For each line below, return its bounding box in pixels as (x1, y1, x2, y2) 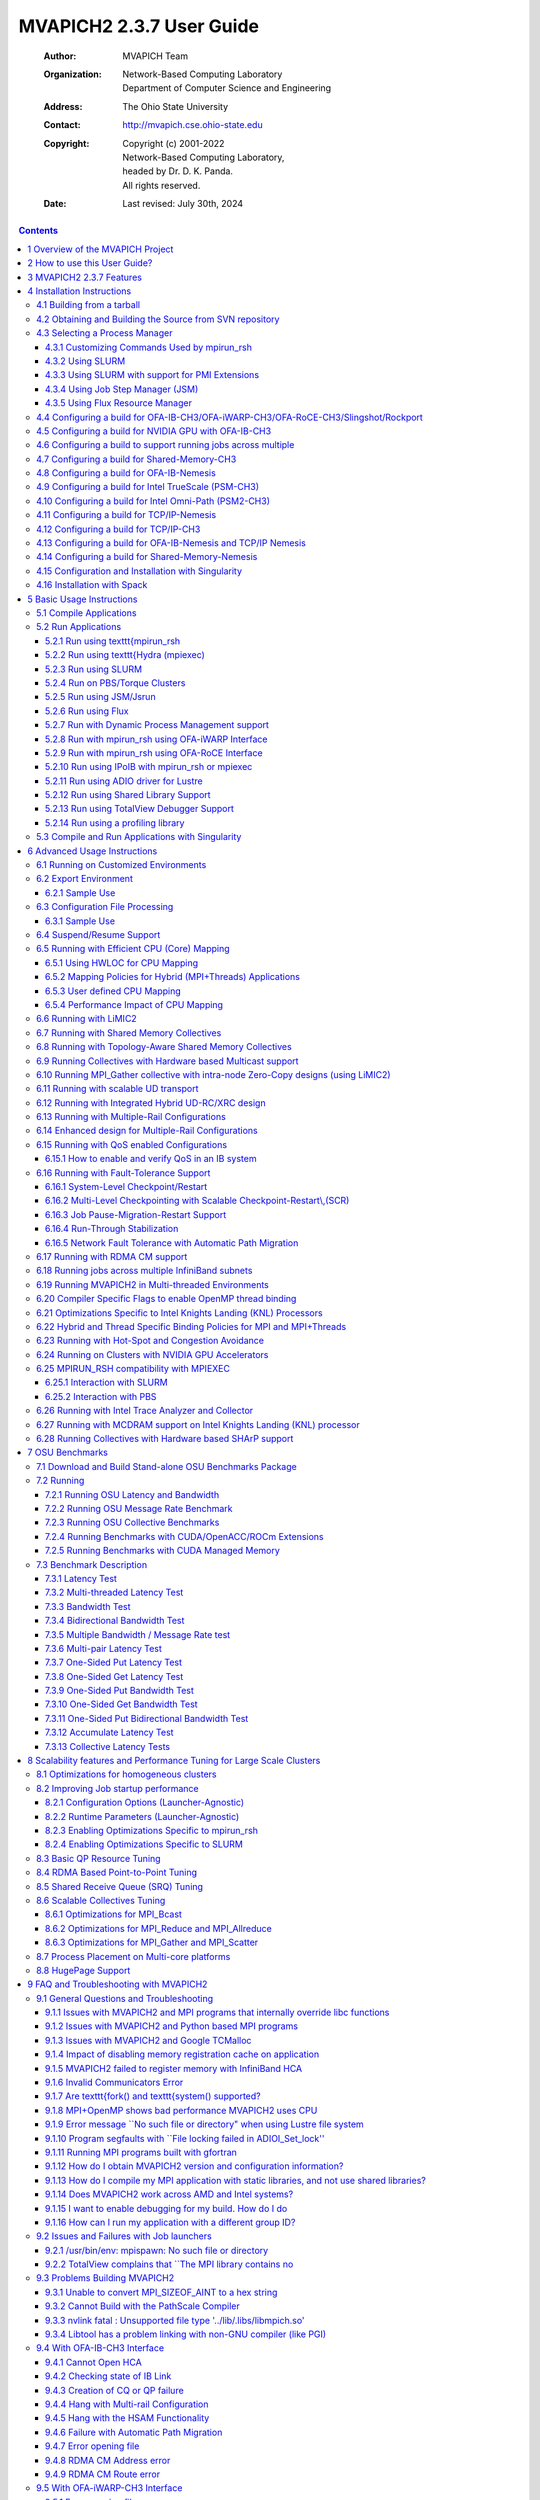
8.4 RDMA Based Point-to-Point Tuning (36, 1866, 197, 1879)
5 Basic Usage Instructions (27, 593, 138, 605)
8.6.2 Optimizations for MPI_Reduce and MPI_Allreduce (45, 1922, 272, 1934)
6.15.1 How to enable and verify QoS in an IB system (45, 1153, 257, 1165)
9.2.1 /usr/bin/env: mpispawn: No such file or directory (45, 2244, 269, 2256)
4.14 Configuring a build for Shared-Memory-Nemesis (36, 551, 258, 563)
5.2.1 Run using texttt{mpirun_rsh (45, 635, 181, 647)
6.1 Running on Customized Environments (36, 859, 207, 871)
